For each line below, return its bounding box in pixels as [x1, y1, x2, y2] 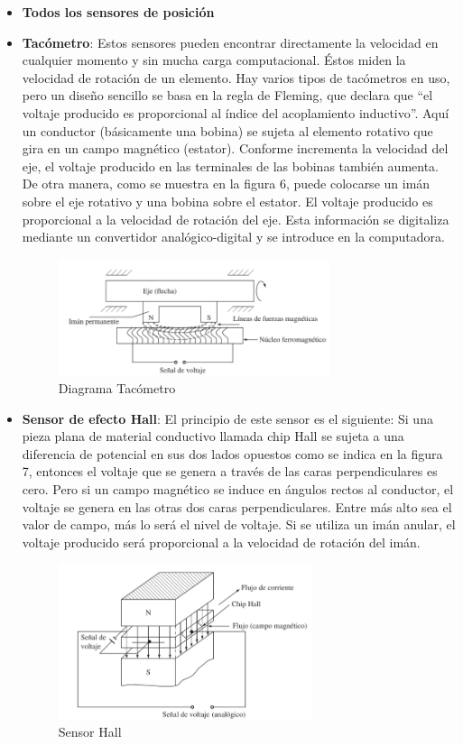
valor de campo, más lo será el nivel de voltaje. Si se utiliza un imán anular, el [22, 515, 456, 534]
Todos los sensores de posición [22, 3, 215, 21]
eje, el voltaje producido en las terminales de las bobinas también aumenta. [22, 156, 440, 175]
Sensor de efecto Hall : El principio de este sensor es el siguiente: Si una [22, 409, 433, 427]
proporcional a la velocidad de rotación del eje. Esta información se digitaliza [22, 209, 449, 228]
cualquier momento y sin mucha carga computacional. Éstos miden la [22, 51, 406, 69]
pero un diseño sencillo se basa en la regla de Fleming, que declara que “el [22, 86, 433, 105]
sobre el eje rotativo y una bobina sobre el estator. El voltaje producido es [22, 191, 433, 210]
